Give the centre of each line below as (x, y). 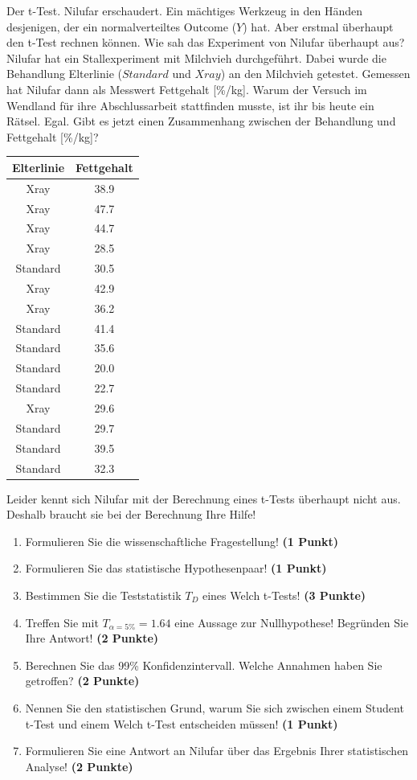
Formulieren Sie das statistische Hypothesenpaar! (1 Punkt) (176, 568)
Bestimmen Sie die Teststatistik (103, 595)
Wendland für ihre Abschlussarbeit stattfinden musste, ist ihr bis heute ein (190, 105)
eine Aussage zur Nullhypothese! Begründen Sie (292, 622)
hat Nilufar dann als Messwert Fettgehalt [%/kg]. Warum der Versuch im (187, 89)
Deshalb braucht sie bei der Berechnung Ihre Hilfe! (131, 514)
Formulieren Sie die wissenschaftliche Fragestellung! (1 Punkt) (182, 541)
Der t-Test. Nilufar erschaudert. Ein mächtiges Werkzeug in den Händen (184, 10)
